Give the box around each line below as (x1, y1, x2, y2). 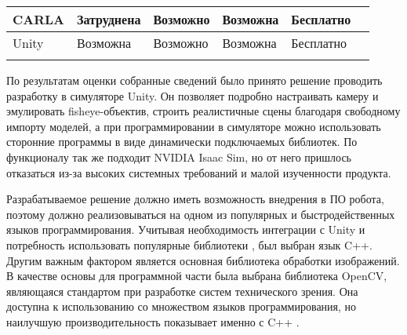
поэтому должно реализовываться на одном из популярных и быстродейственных (6, 206, 395, 222)
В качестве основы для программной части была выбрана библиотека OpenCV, (6, 268, 387, 284)
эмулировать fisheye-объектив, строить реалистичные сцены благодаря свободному (6, 103, 401, 119)
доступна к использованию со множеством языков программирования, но (6, 298, 357, 315)
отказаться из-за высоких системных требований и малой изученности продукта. (6, 164, 391, 180)
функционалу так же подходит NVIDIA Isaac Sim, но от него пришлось (6, 148, 351, 165)
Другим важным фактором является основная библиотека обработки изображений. (6, 252, 400, 268)
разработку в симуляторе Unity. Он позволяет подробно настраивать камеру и (6, 87, 379, 104)
